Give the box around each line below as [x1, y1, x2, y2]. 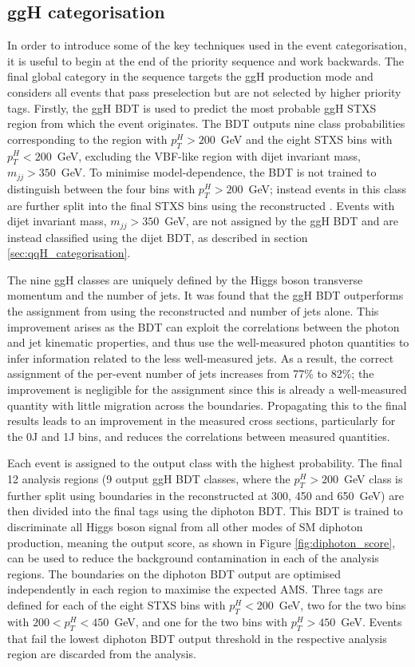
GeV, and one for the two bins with [114, 613, 288, 629]
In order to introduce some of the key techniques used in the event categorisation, [7, 37, 407, 54]
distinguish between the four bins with [7, 180, 196, 197]
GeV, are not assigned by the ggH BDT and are [164, 212, 398, 229]
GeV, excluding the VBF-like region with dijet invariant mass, [57, 147, 361, 164]
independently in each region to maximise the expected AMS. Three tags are [7, 581, 383, 598]
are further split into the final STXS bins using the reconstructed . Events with [7, 197, 395, 213]
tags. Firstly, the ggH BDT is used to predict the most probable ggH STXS [7, 99, 377, 116]
